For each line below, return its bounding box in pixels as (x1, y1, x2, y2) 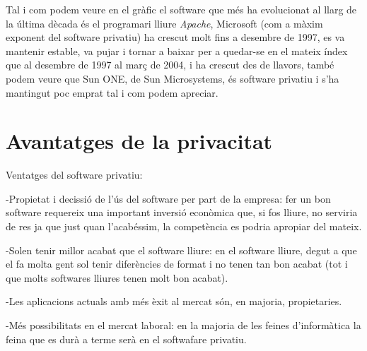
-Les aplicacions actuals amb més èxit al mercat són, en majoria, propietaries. (6, 294, 342, 309)
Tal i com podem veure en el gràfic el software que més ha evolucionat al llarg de (6, 2, 357, 16)
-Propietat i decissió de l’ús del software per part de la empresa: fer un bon (6, 191, 331, 206)
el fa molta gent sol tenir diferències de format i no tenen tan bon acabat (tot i (6, 256, 348, 271)
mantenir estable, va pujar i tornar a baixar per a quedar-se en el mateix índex (6, 43, 348, 58)
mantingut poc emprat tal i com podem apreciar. (6, 85, 219, 100)
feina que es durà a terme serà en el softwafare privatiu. (6, 331, 247, 346)
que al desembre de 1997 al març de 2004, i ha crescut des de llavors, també (6, 57, 334, 72)
